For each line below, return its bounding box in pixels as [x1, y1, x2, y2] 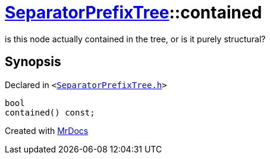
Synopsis [5, 54, 61, 70]
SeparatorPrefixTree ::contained [5, 2, 262, 23]
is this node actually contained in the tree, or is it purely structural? [5, 33, 266, 44]
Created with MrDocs [5, 125, 89, 136]
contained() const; [5, 107, 95, 117]
